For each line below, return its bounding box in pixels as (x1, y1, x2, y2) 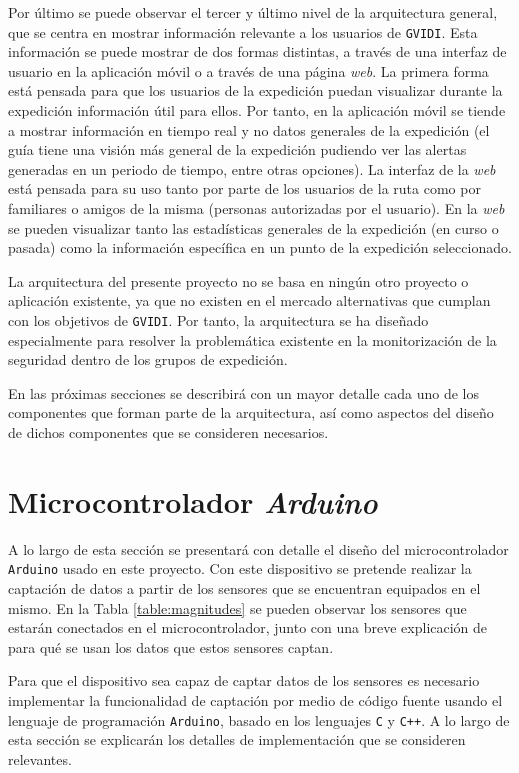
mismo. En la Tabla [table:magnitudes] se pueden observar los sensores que (8, 597, 467, 618)
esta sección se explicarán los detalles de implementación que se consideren (8, 729, 466, 750)
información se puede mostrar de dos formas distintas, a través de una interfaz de (8, 41, 507, 62)
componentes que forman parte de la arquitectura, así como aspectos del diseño (8, 402, 494, 423)
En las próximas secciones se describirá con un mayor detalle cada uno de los (8, 382, 480, 403)
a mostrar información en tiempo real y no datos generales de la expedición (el (8, 119, 490, 140)
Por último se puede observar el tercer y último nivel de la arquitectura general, (8, 2, 498, 22)
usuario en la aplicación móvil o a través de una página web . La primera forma (8, 60, 489, 81)
